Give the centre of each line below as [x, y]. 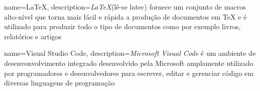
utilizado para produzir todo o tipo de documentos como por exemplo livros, [122, 26]
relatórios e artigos [33, 36]
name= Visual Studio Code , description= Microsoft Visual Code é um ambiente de [130, 53]
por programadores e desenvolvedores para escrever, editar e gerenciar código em [129, 73]
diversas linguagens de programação [59, 83]
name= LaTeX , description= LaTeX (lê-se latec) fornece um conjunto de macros [125, 7]
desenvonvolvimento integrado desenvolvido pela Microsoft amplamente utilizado [129, 63]
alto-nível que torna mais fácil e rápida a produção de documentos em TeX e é [125, 16]
